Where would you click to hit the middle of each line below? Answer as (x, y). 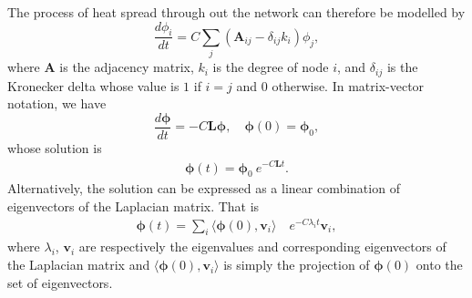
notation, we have (57, 103)
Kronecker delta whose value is (93, 85)
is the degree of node (271, 67)
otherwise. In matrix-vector (348, 85)
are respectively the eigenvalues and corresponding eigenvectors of (262, 247)
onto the (439, 265)
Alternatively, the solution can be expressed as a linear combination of (204, 188)
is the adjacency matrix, (127, 67)
